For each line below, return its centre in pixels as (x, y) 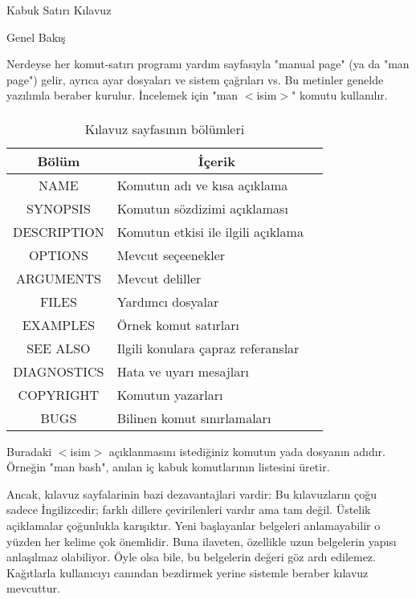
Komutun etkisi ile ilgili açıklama (210, 231)
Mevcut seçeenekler (171, 255)
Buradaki (29, 451)
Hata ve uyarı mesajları (183, 371)
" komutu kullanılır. (340, 95)
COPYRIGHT (59, 394)
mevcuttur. (33, 588)
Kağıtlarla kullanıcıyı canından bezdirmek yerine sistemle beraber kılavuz (188, 572)
